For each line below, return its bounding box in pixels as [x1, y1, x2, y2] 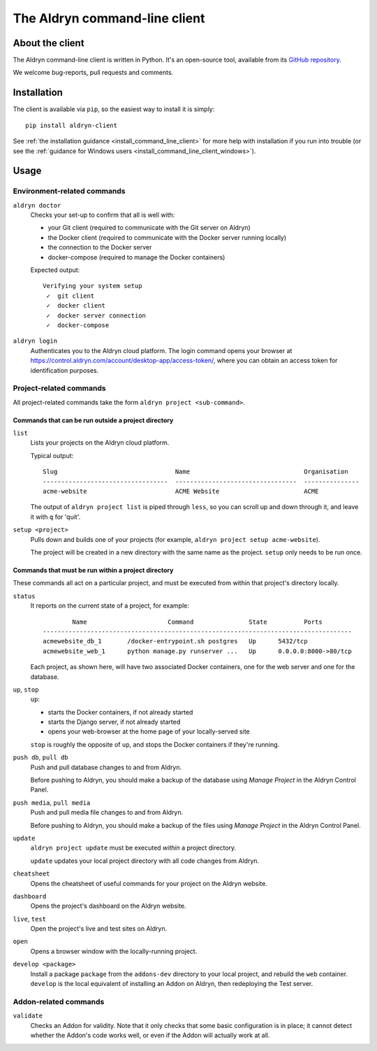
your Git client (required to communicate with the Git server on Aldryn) [47, 224, 251, 232]
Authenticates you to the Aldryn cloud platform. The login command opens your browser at [30, 346, 293, 355]
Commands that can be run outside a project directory [13, 416, 174, 424]
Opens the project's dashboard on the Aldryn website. [30, 902, 186, 910]
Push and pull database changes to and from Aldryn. [30, 763, 182, 771]
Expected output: [30, 266, 80, 274]
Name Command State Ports [72, 617, 323, 626]
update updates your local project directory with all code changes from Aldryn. [30, 857, 260, 865]
